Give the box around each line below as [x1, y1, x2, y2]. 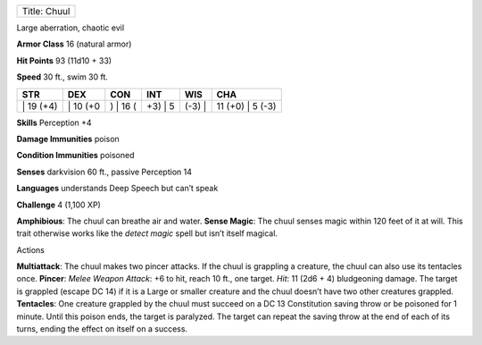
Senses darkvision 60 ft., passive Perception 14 [16, 166, 192, 177]
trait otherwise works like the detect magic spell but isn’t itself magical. [16, 228, 278, 239]
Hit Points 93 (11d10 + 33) [16, 55, 112, 66]
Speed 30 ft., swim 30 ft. [16, 72, 109, 82]
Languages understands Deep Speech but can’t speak [16, 183, 219, 194]
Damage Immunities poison [16, 133, 120, 144]
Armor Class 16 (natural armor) [16, 38, 132, 49]
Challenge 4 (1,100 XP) [16, 199, 102, 210]
